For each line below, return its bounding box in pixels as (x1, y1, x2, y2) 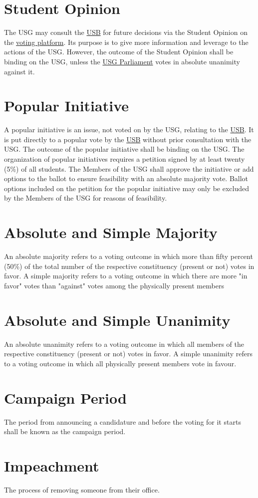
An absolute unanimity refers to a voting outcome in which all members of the (4, 338, 244, 349)
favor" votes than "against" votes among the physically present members (4, 280, 224, 290)
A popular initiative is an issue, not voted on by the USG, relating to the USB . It (4, 124, 254, 135)
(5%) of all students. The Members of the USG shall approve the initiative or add (4, 163, 254, 174)
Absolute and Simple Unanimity (4, 309, 231, 330)
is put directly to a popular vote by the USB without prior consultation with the (4, 134, 252, 144)
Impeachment (4, 455, 99, 476)
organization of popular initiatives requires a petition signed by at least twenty (4, 154, 245, 164)
